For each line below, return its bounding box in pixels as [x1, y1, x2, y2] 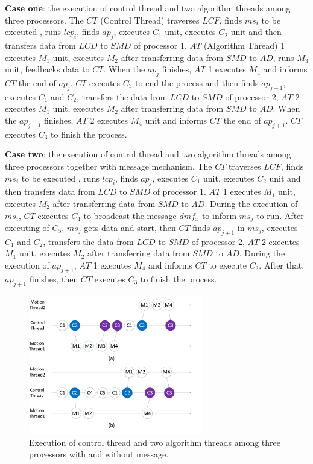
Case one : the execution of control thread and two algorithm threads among [5, 2, 291, 14]
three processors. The [5, 13, 84, 26]
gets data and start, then [84, 221, 176, 234]
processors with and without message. [29, 448, 169, 460]
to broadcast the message [83, 209, 177, 221]
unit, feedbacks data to [5, 63, 90, 75]
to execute [209, 258, 247, 271]
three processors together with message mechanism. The [5, 159, 212, 172]
